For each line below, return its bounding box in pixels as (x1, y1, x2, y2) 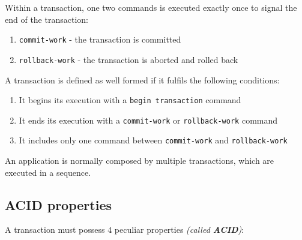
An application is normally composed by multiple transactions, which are (5, 154, 274, 167)
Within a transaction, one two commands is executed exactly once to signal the (5, 1, 297, 13)
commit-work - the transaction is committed (19, 33, 181, 46)
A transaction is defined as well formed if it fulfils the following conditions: (5, 73, 280, 86)
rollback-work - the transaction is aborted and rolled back (19, 53, 238, 65)
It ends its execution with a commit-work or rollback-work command (19, 113, 278, 126)
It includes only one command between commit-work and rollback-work (19, 134, 288, 146)
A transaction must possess (5, 223, 105, 236)
